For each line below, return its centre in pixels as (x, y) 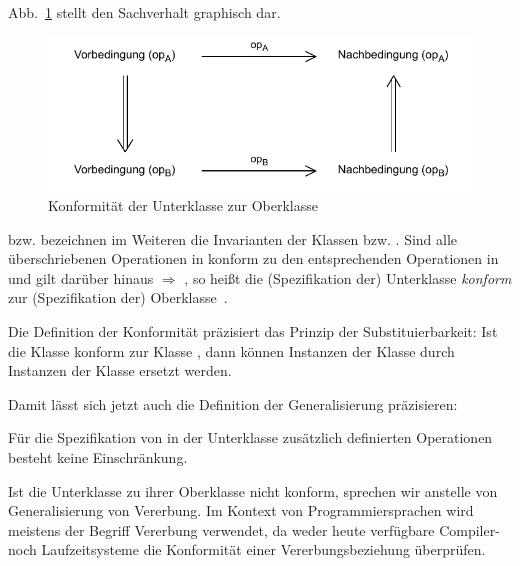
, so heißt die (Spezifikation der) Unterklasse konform (348, 277)
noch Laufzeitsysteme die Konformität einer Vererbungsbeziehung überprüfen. (247, 549)
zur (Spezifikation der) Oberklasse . (118, 297)
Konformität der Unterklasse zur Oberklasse (183, 205)
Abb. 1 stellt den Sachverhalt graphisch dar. (144, 12)
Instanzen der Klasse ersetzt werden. (120, 370)
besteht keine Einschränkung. (98, 456)
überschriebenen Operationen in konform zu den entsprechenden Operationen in (253, 258)
